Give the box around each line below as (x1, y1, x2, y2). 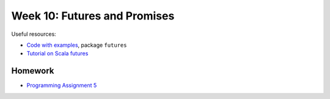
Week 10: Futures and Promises (11, 9, 175, 22)
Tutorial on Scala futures (26, 50, 89, 57)
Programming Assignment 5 (26, 82, 97, 89)
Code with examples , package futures (26, 41, 127, 49)
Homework (11, 66, 54, 76)
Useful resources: (11, 30, 56, 38)
